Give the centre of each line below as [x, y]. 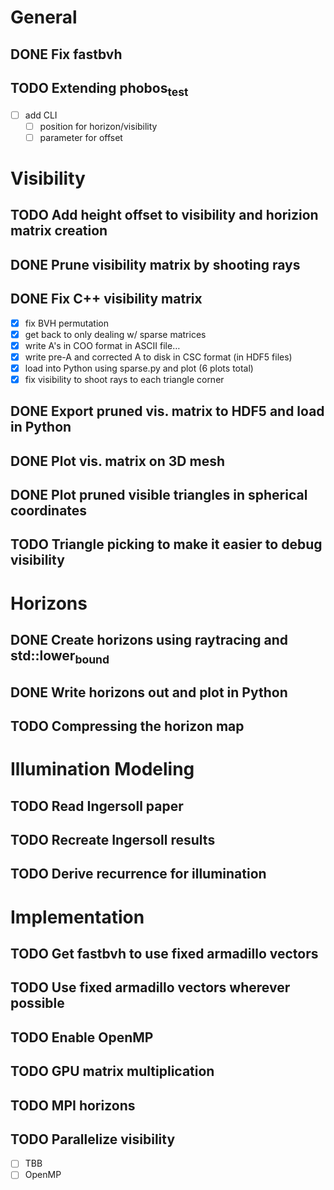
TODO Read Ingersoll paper [97, 806]
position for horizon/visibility [98, 126]
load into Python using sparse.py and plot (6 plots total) [139, 368]
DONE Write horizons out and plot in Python [149, 692]
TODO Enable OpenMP [82, 1037]
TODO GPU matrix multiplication [112, 1071]
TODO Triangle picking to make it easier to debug [166, 544]
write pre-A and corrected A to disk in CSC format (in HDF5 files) [158, 357]
